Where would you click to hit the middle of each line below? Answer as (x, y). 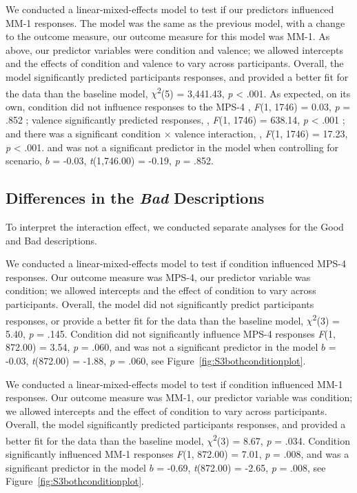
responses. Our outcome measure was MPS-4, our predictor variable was (158, 277)
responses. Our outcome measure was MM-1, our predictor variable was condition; (179, 397)
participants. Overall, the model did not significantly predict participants (160, 303)
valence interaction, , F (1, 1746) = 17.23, (261, 133)
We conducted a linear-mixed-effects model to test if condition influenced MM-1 (174, 384)
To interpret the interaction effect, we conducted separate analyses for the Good (175, 226)
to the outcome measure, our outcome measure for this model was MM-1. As (168, 36)
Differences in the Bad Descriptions (135, 198)
